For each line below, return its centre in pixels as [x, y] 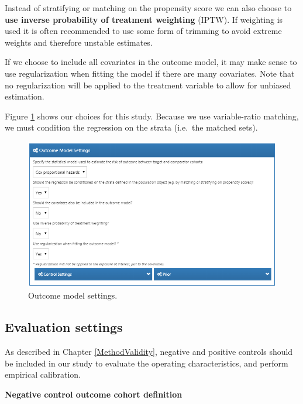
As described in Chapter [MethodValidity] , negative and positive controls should [149, 352]
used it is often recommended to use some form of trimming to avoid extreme [143, 31]
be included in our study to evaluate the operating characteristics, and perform [147, 363]
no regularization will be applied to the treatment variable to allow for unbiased [148, 85]
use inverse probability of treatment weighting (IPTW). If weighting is [144, 19]
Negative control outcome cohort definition [94, 394]
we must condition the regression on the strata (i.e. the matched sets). [131, 127]
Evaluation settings [64, 327]
